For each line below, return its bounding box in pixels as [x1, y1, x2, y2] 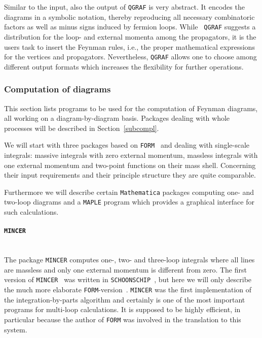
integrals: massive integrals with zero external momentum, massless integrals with [4, 150, 258, 160]
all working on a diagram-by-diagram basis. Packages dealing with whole [4, 113, 230, 123]
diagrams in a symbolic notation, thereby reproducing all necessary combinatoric [4, 11, 255, 22]
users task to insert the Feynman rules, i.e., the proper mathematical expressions [4, 41, 255, 52]
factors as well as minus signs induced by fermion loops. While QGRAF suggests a [4, 21, 256, 32]
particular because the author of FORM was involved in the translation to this [4, 314, 241, 324]
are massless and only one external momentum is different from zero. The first [4, 264, 247, 275]
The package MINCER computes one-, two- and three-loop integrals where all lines [4, 254, 255, 265]
